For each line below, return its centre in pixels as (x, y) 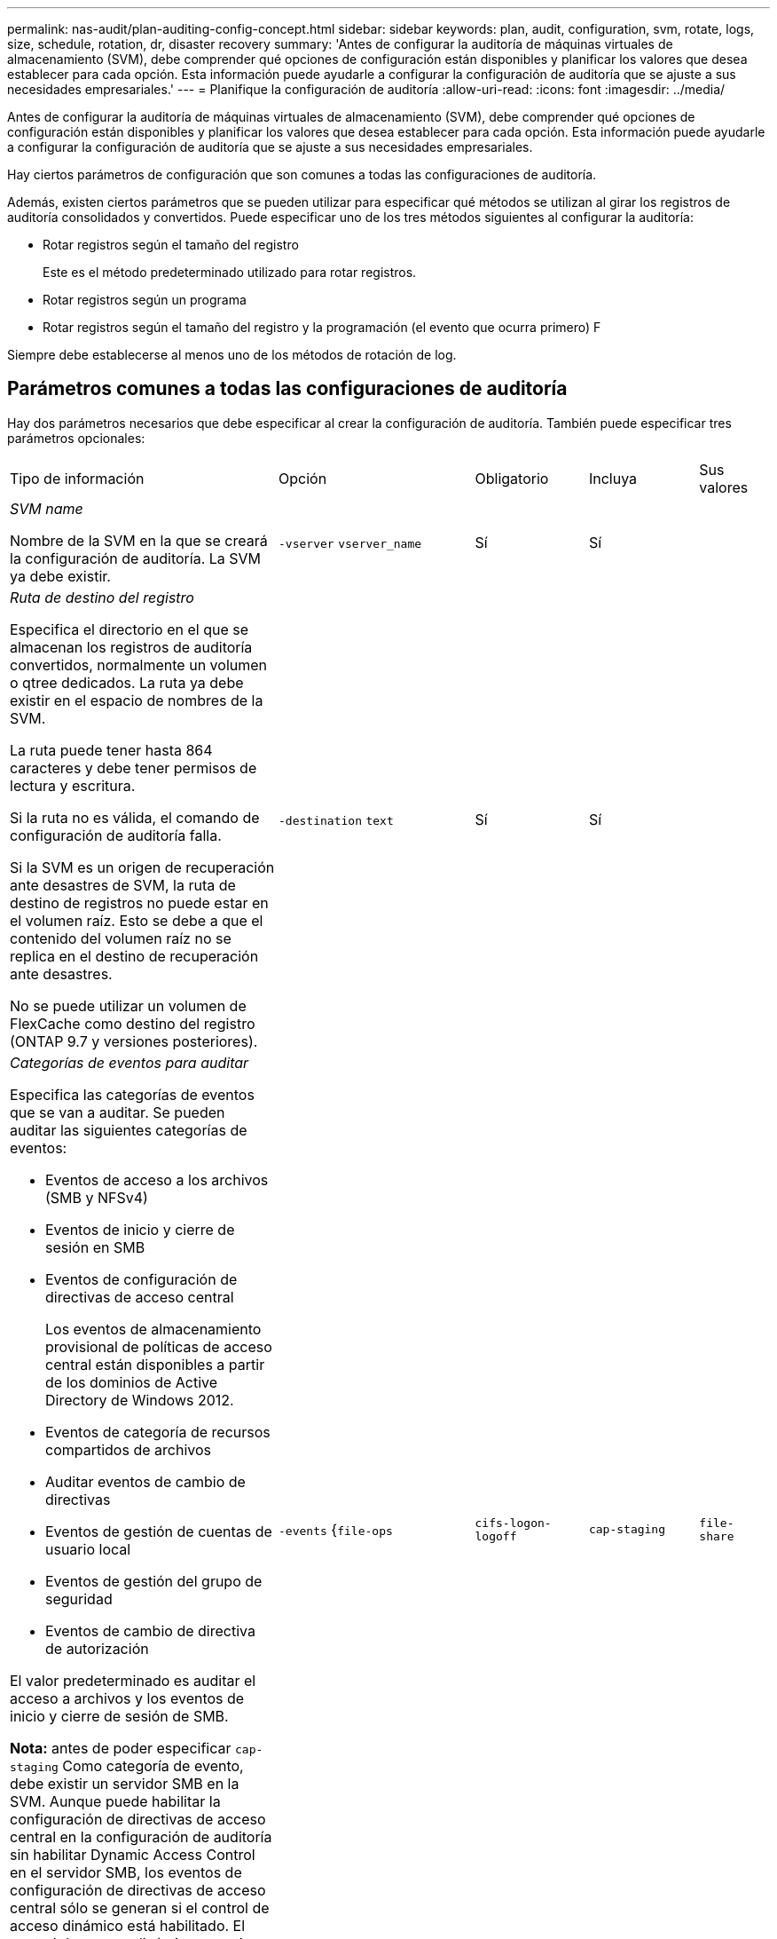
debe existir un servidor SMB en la (125, 1783)
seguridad (79, 1599)
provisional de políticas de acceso (159, 1346)
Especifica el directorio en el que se (129, 629)
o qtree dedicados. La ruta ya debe (127, 682)
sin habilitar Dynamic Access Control (133, 1854)
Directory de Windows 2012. (140, 1400)
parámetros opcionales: (76, 438)
